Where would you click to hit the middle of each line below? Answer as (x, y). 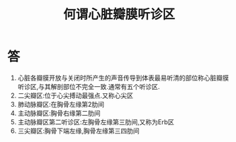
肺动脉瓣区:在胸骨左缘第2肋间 (61, 104)
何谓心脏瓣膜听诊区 (119, 14)
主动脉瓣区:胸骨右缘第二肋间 (59, 113)
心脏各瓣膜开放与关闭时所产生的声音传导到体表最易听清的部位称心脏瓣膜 (123, 78)
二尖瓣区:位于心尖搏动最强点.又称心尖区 (75, 95)
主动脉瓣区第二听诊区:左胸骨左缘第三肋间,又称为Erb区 (96, 122)
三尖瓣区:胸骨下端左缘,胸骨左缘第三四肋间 (78, 131)
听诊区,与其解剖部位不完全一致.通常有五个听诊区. (89, 86)
